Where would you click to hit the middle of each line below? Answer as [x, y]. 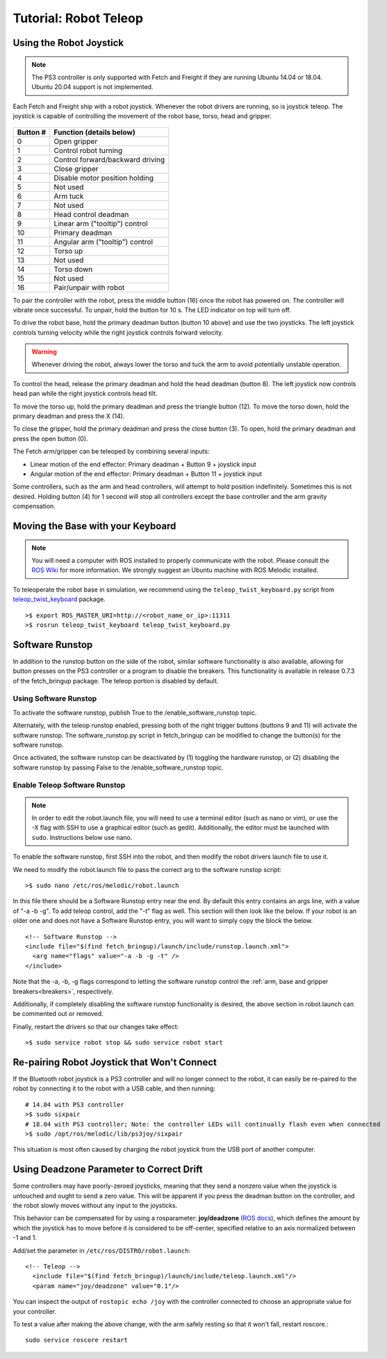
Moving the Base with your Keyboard [94, 526]
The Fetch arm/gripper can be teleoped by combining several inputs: [111, 452]
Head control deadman [91, 214]
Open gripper [76, 141]
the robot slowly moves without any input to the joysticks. [95, 1205]
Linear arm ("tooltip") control [101, 223]
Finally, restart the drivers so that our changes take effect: [96, 1026]
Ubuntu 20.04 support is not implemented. [92, 87]
